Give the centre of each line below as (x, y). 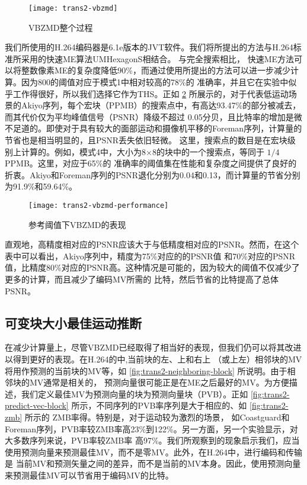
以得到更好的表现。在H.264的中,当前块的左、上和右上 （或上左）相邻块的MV (153, 359)
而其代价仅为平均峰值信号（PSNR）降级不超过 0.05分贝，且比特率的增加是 (149, 116)
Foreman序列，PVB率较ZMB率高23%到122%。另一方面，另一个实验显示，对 (151, 428)
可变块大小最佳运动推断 (73, 322)
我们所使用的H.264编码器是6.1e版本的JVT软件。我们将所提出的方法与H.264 (149, 47)
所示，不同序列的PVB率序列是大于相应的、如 (159, 405)
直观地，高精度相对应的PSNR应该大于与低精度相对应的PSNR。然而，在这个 (152, 244)
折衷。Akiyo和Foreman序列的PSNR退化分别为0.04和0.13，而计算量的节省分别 (153, 174)
